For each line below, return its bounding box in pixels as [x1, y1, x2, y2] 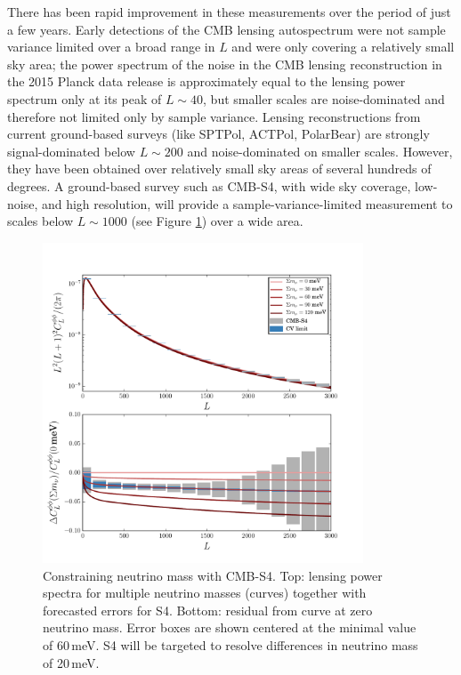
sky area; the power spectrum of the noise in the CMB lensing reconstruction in [7, 54, 442, 73]
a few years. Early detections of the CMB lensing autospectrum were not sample [7, 20, 446, 38]
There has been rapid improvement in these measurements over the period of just [7, 3, 451, 20]
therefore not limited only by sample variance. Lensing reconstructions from [7, 107, 421, 125]
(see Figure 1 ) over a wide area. [131, 212, 303, 230]
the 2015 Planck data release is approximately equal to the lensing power [7, 72, 406, 91]
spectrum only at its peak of [7, 89, 162, 108]
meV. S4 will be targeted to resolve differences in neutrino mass [71, 636, 418, 655]
